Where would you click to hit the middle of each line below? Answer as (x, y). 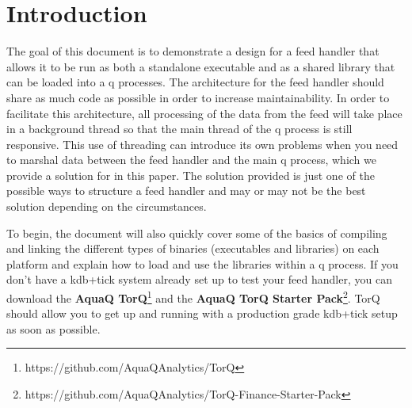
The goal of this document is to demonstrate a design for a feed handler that (193, 51)
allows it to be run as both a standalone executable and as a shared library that (201, 66)
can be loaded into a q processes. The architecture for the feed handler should (195, 82)
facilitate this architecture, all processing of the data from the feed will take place (204, 113)
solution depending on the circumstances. (107, 206)
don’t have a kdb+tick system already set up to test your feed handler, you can (199, 279)
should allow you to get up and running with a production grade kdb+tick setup (202, 313)
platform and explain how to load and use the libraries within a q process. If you (202, 263)
